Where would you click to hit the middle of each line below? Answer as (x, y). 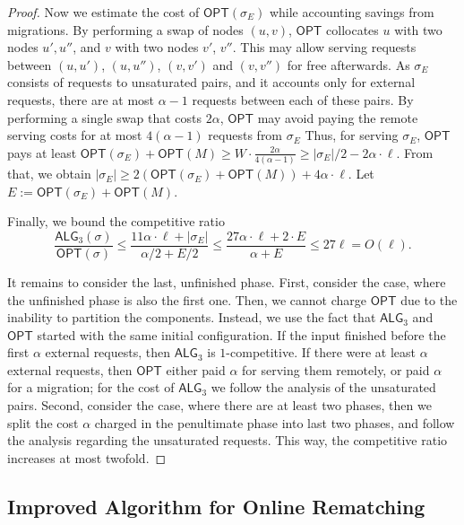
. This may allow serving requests (324, 47)
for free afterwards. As (348, 64)
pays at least (42, 152)
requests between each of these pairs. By (303, 99)
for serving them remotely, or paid (336, 369)
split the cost (43, 422)
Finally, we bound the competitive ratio (116, 221)
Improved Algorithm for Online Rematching (216, 506)
